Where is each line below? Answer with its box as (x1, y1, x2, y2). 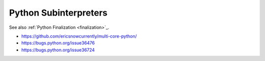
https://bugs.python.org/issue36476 (21, 40, 95, 46)
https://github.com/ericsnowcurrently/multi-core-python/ (21, 33, 137, 39)
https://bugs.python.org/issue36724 (21, 47, 95, 53)
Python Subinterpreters (9, 7, 107, 18)
